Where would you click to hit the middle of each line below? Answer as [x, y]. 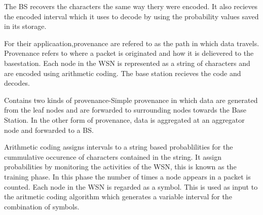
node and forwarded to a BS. [49, 130]
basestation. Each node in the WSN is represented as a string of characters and [127, 63]
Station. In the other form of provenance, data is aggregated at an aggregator [124, 119]
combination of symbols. [42, 206]
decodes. [17, 83]
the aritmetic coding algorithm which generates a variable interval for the [118, 196]
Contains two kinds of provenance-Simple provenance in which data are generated [131, 100]
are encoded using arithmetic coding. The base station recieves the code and [123, 73]
